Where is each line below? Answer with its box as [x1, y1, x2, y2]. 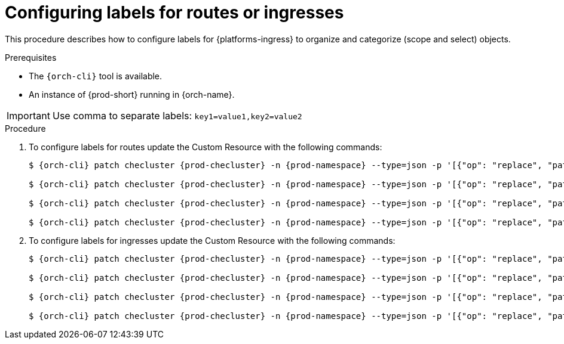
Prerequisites [5, 52, 57, 63]
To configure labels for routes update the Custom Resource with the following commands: [29, 141, 382, 152]
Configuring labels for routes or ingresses [5, 2, 344, 23]
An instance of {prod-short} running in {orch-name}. [29, 89, 235, 100]
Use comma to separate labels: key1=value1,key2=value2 [52, 109, 302, 122]
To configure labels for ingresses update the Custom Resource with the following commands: [29, 235, 396, 246]
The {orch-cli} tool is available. [29, 70, 163, 81]
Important [7, 109, 50, 122]
